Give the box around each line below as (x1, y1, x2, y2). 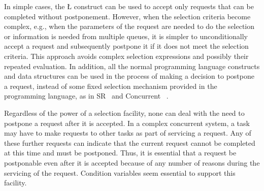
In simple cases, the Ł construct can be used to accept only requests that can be (4, 1, 254, 11)
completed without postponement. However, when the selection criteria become (4, 11, 251, 21)
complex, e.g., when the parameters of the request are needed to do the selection (4, 21, 255, 31)
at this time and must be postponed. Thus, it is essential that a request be (4, 147, 237, 158)
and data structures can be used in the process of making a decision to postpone (4, 71, 254, 81)
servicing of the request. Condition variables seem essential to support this (4, 167, 236, 178)
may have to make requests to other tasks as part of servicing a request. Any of (4, 128, 251, 138)
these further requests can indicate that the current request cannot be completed (4, 137, 255, 148)
